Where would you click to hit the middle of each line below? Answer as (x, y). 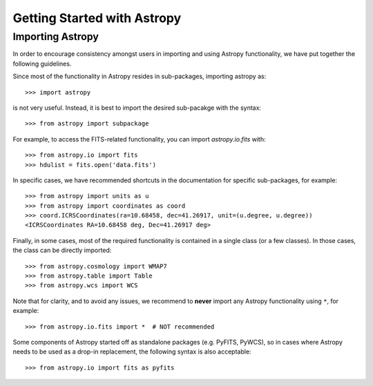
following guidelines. (42, 64)
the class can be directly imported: (62, 250)
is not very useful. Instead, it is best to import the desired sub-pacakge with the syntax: (137, 108)
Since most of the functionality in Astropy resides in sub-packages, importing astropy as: (140, 77)
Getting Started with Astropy (97, 18)
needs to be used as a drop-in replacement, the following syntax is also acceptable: (132, 351)
